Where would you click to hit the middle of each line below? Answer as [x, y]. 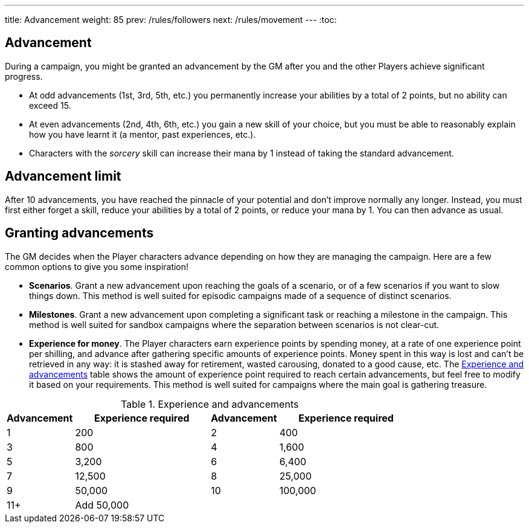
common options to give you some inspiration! [97, 266]
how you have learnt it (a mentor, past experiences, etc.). [143, 134]
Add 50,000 [102, 505]
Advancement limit [63, 176]
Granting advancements [79, 233]
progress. [24, 76]
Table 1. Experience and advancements [210, 404]
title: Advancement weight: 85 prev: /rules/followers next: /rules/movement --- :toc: [171, 20]
